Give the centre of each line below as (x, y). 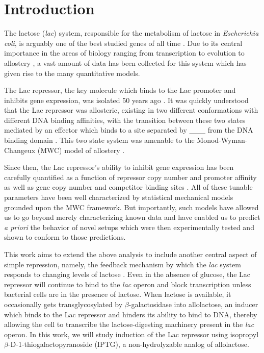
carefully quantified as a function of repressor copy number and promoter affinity (130, 177)
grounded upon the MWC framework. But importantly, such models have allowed (131, 207)
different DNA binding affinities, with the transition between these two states (125, 120)
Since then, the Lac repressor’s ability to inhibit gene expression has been (119, 167)
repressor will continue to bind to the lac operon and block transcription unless (128, 284)
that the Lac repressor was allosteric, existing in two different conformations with (131, 110)
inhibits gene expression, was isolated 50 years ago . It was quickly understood (126, 100)
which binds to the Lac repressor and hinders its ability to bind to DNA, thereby (131, 314)
